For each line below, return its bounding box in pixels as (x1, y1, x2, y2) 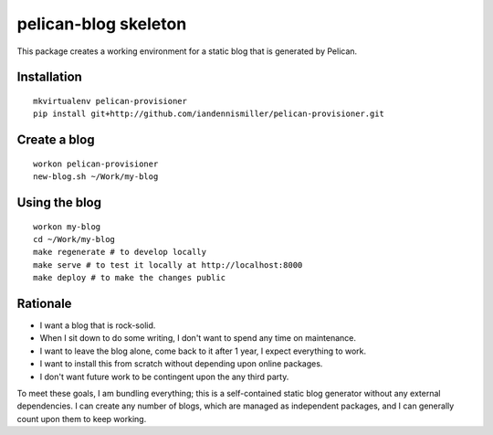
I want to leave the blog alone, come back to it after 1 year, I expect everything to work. (39, 345, 367, 356)
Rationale (16, 295, 72, 311)
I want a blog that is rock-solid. (39, 320, 156, 331)
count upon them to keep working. (16, 413, 147, 424)
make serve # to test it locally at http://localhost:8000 (33, 260, 303, 270)
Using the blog (16, 195, 102, 210)
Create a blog (16, 133, 95, 148)
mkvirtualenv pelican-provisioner (33, 96, 187, 106)
